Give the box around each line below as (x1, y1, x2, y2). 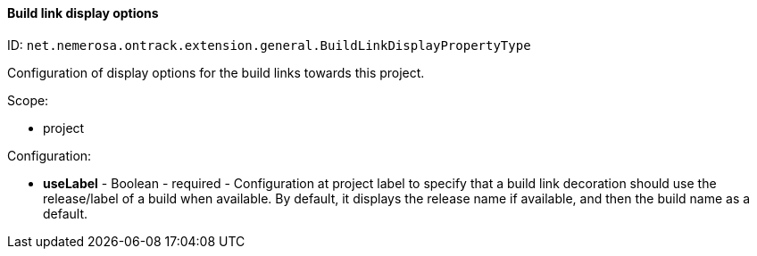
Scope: (7, 92, 49, 108)
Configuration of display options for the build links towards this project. (7, 64, 425, 80)
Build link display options (7, 5, 159, 21)
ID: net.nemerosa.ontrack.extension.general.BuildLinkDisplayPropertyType (7, 37, 531, 53)
